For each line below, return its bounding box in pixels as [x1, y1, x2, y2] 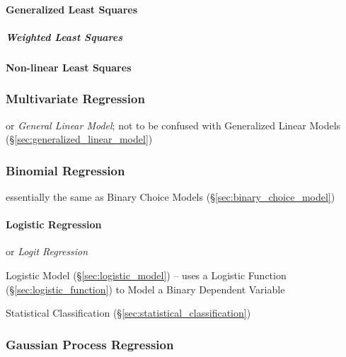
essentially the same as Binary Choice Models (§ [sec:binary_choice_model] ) [6, 189, 335, 204]
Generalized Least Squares [6, 1, 138, 16]
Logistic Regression [6, 217, 102, 232]
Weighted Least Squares [6, 29, 123, 44]
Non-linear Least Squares [6, 59, 132, 74]
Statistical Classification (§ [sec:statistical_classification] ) [6, 305, 251, 320]
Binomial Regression [6, 161, 125, 179]
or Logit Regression [6, 244, 88, 259]
